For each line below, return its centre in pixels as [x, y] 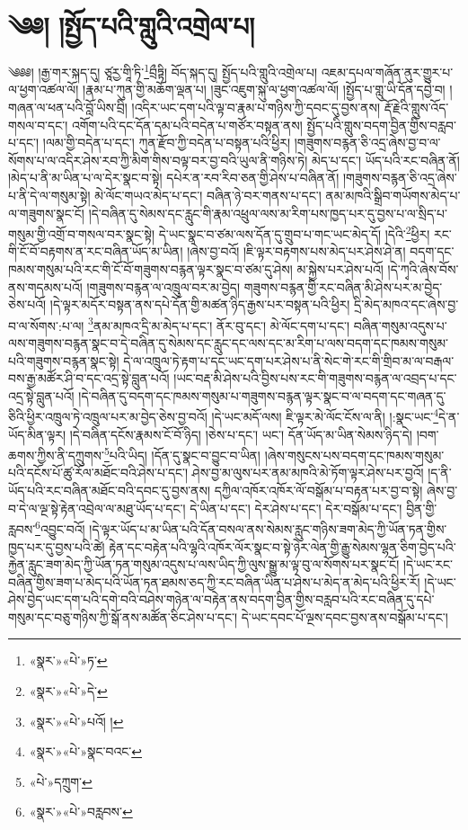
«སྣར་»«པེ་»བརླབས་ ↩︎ [81, 812]
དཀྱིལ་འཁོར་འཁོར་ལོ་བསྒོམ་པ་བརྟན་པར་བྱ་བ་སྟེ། [318, 491]
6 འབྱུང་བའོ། [60, 527]
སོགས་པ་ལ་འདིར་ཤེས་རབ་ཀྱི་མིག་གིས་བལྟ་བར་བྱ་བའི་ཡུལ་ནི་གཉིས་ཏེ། [158, 160]
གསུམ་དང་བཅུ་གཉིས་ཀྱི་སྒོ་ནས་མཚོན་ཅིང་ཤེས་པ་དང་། [123, 616]
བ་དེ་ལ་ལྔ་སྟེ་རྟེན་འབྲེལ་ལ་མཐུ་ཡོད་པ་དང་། [97, 508]
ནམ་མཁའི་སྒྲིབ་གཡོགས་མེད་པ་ [393, 195]
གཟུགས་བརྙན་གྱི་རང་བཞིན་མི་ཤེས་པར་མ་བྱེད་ [343, 286]
